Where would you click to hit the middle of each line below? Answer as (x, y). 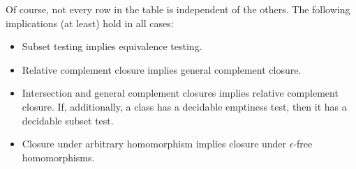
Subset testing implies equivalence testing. (112, 46)
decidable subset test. (68, 120)
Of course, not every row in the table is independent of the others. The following (178, 9)
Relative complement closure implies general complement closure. (162, 69)
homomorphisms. (58, 157)
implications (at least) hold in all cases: (90, 23)
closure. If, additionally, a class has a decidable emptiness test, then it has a (184, 106)
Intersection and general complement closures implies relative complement (180, 93)
